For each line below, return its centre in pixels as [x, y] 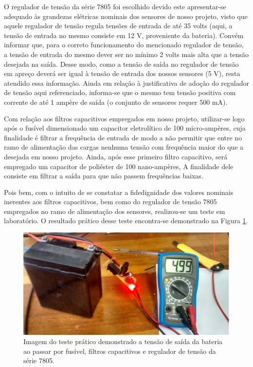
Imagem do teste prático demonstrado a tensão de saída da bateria [123, 341]
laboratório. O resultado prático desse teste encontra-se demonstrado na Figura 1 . [126, 221]
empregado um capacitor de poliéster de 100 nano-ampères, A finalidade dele [119, 166]
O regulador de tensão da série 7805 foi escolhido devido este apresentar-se [115, 6]
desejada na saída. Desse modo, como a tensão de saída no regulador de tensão [121, 64]
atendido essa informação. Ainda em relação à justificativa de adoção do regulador [126, 83]
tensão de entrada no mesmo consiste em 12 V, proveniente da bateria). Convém [124, 35]
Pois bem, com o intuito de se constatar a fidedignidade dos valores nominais [119, 192]
